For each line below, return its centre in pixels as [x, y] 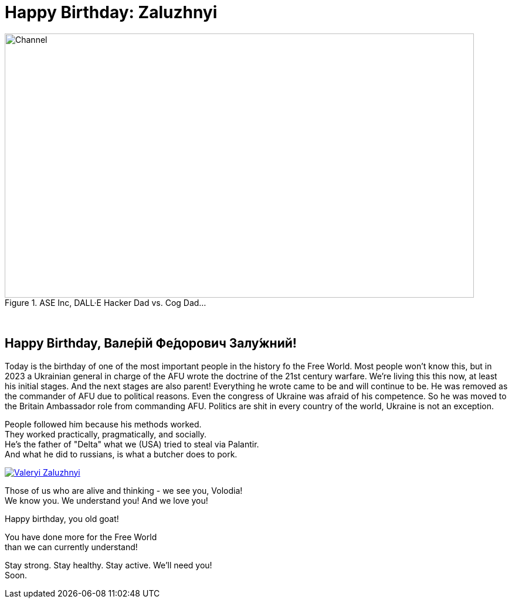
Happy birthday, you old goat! [62, 518]
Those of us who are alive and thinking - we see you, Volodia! [124, 490]
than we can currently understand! [71, 547]
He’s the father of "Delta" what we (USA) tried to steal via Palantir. [132, 444]
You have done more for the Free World [81, 537]
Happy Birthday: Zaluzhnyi [111, 12]
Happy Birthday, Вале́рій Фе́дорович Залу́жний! [151, 343]
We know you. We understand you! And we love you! [106, 500]
